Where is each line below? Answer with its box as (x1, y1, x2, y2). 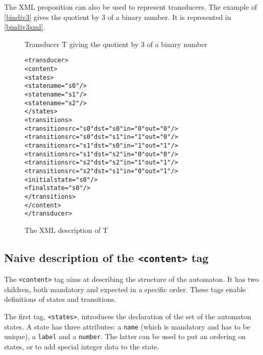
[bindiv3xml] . (4, 21, 45, 32)
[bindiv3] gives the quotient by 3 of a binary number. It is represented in (4, 11, 231, 22)
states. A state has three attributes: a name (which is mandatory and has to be (4, 321, 250, 332)
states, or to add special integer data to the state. (4, 341, 159, 352)
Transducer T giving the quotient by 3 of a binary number (25, 38, 207, 49)
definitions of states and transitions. (4, 294, 116, 304)
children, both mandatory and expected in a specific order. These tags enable (4, 283, 246, 294)
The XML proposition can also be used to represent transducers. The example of (4, 2, 257, 12)
